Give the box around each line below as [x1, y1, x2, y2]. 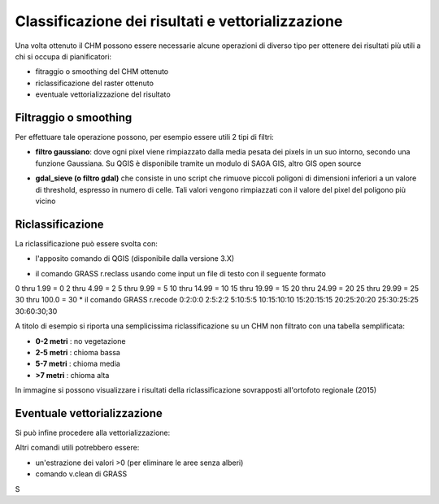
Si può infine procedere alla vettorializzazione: [15, 428, 171, 438]
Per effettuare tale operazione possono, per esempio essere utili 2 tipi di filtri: [15, 133, 274, 142]
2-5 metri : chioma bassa [35, 348, 121, 357]
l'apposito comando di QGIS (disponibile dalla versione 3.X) [35, 254, 235, 263]
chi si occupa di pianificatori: [15, 51, 112, 61]
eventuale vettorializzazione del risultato [35, 89, 171, 99]
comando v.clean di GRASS [35, 469, 128, 479]
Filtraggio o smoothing [15, 111, 133, 124]
